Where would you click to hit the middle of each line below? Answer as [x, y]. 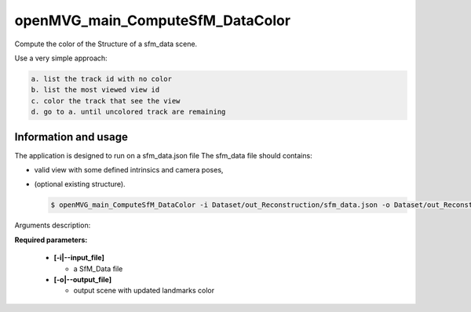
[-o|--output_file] [83, 279]
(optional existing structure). [80, 184]
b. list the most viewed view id [95, 90]
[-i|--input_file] [79, 258]
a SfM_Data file [98, 268]
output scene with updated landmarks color [144, 291]
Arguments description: [53, 225]
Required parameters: [51, 240]
